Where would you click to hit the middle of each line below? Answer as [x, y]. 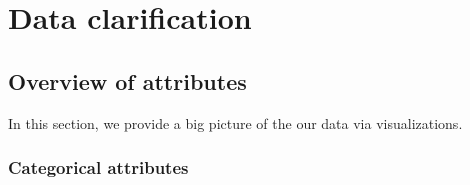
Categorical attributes [98, 167]
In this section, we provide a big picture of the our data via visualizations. [235, 122]
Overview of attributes [127, 80]
